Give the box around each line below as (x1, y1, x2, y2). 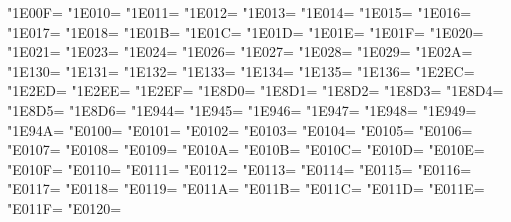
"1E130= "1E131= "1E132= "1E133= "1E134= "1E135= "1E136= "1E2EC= (7, 60, 475, 81)
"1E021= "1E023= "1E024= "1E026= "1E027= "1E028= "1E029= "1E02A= (7, 41, 473, 62)
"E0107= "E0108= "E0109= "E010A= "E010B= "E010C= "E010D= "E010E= (7, 139, 485, 160)
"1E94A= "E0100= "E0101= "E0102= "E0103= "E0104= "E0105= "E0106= (7, 119, 473, 140)
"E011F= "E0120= (7, 197, 122, 218)
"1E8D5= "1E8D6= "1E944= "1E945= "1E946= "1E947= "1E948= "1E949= (7, 99, 477, 120)
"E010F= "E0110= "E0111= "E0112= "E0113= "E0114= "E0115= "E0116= (7, 158, 472, 179)
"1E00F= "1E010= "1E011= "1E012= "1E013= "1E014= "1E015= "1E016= (7, 2, 472, 22)
